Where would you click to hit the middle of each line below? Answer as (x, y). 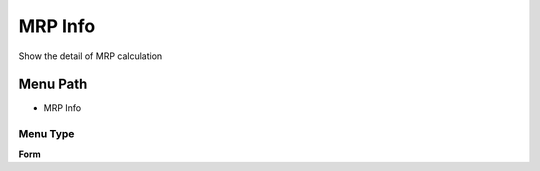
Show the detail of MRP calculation (90, 56)
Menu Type (46, 134)
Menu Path (53, 84)
